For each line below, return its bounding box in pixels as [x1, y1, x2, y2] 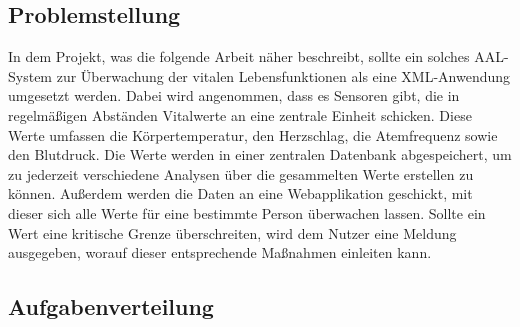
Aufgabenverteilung [8, 291, 214, 322]
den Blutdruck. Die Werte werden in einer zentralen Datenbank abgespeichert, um [8, 144, 512, 165]
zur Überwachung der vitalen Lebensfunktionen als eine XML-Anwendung [56, 65, 511, 86]
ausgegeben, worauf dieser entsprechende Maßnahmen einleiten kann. [8, 242, 432, 263]
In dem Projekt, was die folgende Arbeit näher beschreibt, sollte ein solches [8, 46, 470, 67]
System [8, 65, 53, 86]
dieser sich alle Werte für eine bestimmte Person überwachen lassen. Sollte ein [8, 202, 486, 223]
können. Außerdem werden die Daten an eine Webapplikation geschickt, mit [8, 183, 473, 204]
